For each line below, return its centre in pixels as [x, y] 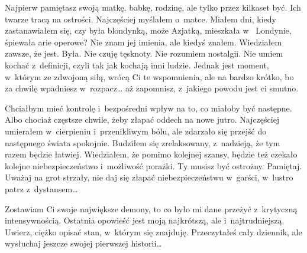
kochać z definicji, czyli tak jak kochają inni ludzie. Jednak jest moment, [137, 65]
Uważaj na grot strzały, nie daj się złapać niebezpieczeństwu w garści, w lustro [149, 177]
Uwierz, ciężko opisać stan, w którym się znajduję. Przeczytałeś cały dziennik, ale [153, 231]
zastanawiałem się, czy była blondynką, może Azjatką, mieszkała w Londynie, [148, 30]
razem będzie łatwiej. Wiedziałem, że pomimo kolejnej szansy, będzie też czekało [151, 154]
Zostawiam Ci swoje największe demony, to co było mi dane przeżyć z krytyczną [151, 208]
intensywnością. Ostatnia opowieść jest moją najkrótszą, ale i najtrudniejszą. [145, 220]
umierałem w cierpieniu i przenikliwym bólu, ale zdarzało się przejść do [136, 131]
